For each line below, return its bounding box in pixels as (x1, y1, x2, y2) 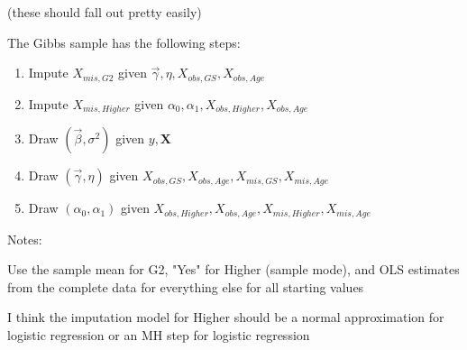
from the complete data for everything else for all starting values (7, 277, 364, 296)
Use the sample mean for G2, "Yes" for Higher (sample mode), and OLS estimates (7, 260, 460, 279)
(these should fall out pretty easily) (7, 3, 202, 21)
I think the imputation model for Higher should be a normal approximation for (7, 308, 444, 327)
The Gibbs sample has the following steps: (7, 32, 241, 51)
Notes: (7, 229, 42, 248)
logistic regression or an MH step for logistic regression (7, 325, 310, 344)
